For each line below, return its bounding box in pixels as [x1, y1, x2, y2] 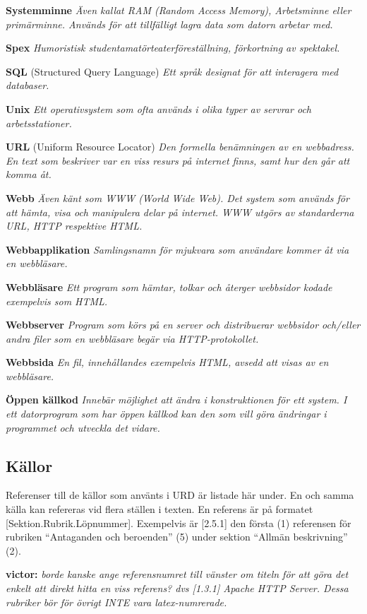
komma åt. [6, 167, 52, 182]
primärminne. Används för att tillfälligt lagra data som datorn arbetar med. [6, 16, 333, 31]
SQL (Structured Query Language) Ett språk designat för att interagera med [6, 64, 339, 78]
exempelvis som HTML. [6, 293, 108, 308]
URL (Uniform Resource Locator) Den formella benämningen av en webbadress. [6, 139, 354, 154]
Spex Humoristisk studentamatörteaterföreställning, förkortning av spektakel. [6, 40, 340, 55]
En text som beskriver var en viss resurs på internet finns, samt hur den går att [6, 153, 350, 167]
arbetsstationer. [6, 115, 72, 130]
